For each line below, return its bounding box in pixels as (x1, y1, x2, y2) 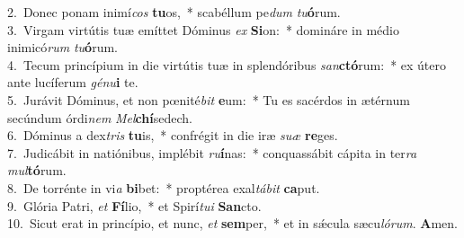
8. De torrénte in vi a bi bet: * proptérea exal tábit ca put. (7, 178, 320, 197)
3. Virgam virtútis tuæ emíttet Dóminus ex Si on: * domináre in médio (7, 20, 399, 39)
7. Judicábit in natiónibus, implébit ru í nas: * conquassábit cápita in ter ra (7, 143, 417, 162)
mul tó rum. (7, 161, 67, 180)
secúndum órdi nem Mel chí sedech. (7, 108, 192, 127)
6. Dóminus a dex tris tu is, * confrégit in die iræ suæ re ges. (7, 126, 338, 145)
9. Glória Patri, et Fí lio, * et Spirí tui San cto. (7, 196, 262, 215)
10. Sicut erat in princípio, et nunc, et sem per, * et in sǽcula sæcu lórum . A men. (7, 214, 458, 233)
